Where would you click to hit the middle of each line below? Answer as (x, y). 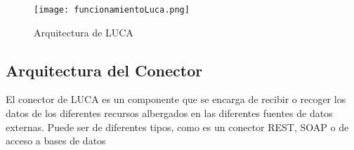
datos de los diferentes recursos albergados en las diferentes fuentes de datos (169, 113)
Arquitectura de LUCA (84, 32)
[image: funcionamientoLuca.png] (112, 10)
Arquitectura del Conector (104, 70)
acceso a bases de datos (56, 141)
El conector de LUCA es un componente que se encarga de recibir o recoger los (176, 99)
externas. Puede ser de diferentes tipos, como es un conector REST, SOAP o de (177, 127)
